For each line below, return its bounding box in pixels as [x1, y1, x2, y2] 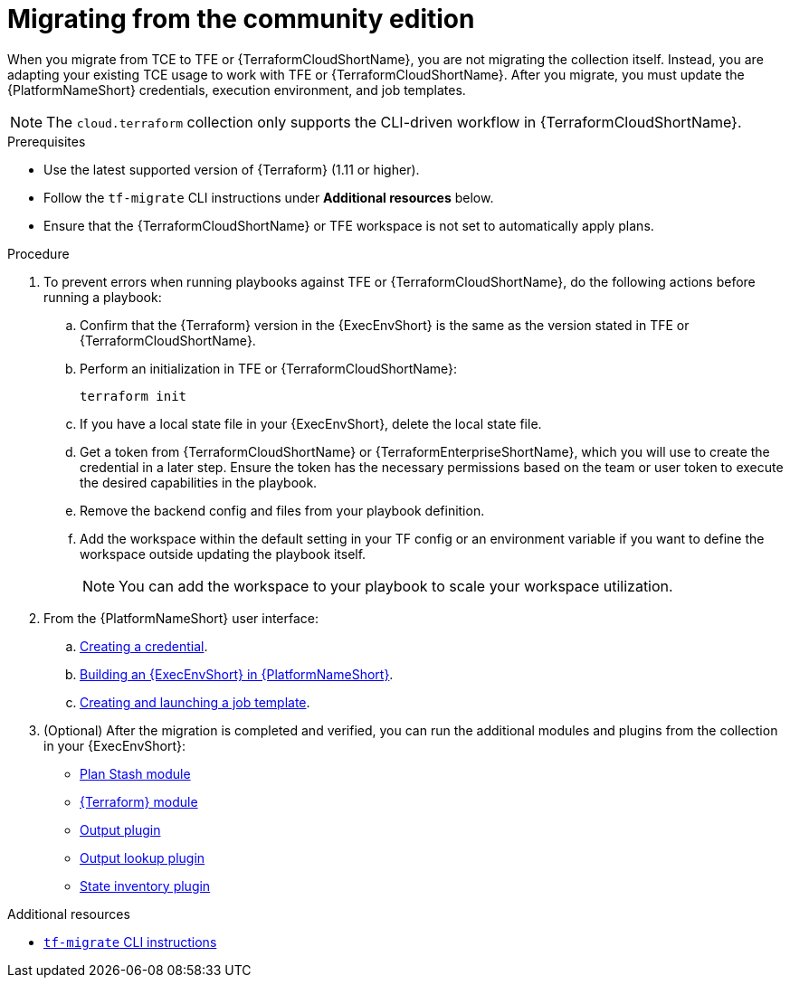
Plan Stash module [80, 765, 191, 781]
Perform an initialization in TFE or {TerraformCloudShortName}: [80, 360, 458, 376]
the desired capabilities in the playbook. [80, 474, 318, 490]
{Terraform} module [80, 793, 198, 810]
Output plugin [80, 821, 161, 838]
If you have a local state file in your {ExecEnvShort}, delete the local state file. [80, 415, 542, 431]
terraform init [80, 388, 187, 403]
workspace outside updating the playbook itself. [80, 545, 366, 562]
